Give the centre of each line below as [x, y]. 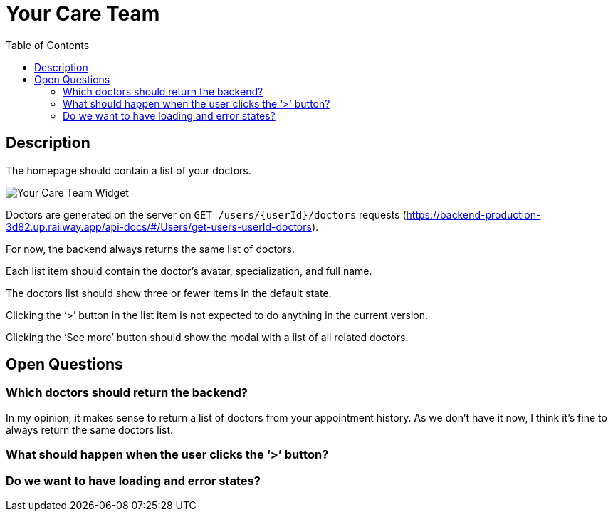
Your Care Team [83, 14]
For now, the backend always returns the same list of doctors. [150, 249]
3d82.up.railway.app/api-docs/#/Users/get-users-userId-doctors [159, 226]
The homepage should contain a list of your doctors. [129, 170]
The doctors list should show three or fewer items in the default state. [169, 293]
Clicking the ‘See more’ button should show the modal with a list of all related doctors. [207, 337]
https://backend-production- [473, 214]
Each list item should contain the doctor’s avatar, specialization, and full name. [189, 271]
